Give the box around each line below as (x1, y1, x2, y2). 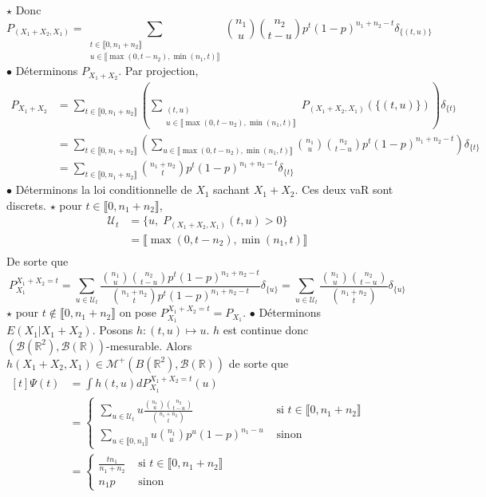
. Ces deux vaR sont (294, 181, 393, 198)
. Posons (92, 321, 133, 338)
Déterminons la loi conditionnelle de (15, 181, 192, 198)
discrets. (6, 196, 46, 213)
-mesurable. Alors (106, 337, 192, 353)
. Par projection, (118, 62, 199, 79)
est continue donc (223, 321, 309, 338)
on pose (119, 304, 157, 321)
